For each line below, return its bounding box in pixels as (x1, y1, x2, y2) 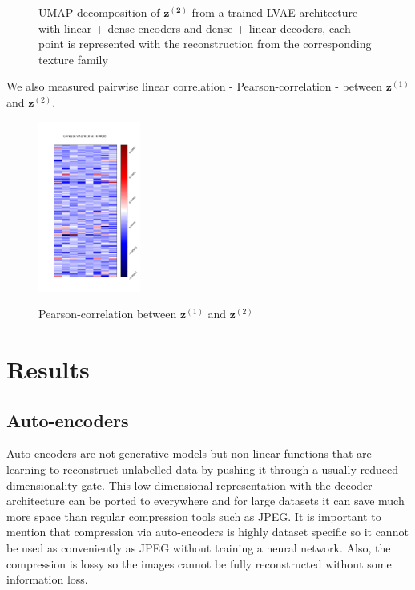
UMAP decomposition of (38, 4, 160, 20)
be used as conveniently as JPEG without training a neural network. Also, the (6, 539, 391, 556)
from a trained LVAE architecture (191, 4, 358, 20)
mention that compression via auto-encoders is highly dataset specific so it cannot (6, 523, 409, 540)
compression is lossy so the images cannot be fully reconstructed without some (6, 555, 392, 572)
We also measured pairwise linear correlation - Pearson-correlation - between (6, 78, 382, 95)
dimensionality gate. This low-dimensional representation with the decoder (6, 476, 373, 493)
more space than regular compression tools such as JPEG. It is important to (6, 507, 381, 524)
